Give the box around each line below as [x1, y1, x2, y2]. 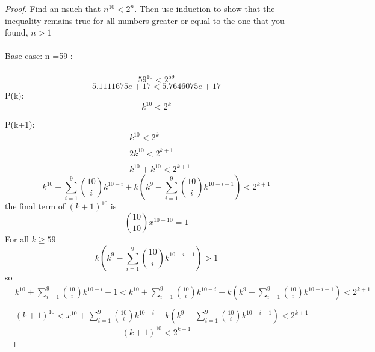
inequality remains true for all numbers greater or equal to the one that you [5, 14, 285, 26]
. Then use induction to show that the [134, 2, 275, 14]
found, [5, 26, 28, 39]
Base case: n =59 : [5, 49, 73, 62]
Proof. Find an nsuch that [5, 2, 101, 14]
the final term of [5, 200, 65, 212]
